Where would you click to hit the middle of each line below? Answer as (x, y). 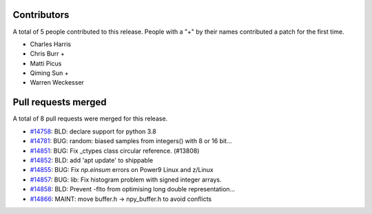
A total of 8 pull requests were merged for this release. (90, 119)
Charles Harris (51, 44)
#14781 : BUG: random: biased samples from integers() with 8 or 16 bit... (131, 141)
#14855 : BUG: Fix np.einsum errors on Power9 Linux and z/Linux (122, 170)
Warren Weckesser (57, 83)
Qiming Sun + (49, 73)
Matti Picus (46, 63)
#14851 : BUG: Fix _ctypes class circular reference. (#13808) (115, 151)
